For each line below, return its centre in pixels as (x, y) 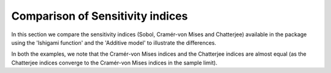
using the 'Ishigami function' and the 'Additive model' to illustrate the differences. (114, 42)
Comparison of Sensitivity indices (100, 16)
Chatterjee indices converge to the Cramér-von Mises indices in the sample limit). (114, 63)
